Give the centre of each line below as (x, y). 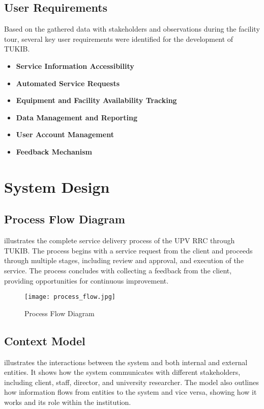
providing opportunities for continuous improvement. (86, 280)
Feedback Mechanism (54, 151)
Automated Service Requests (68, 83)
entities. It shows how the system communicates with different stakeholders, (122, 372)
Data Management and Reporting (77, 117)
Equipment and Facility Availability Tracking (96, 100)
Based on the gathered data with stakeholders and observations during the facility (132, 29)
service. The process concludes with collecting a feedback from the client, (118, 270)
